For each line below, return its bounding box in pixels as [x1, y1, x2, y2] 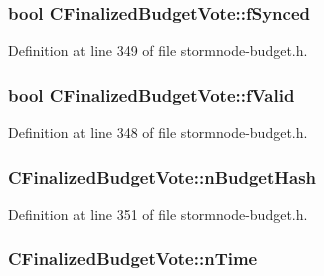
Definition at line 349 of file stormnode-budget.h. [8, 40, 308, 61]
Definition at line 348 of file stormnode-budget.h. [8, 122, 308, 143]
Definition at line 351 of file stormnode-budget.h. [8, 203, 308, 224]
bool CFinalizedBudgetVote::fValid [8, 82, 295, 107]
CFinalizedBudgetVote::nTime [8, 246, 258, 271]
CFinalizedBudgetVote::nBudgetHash [8, 164, 317, 189]
